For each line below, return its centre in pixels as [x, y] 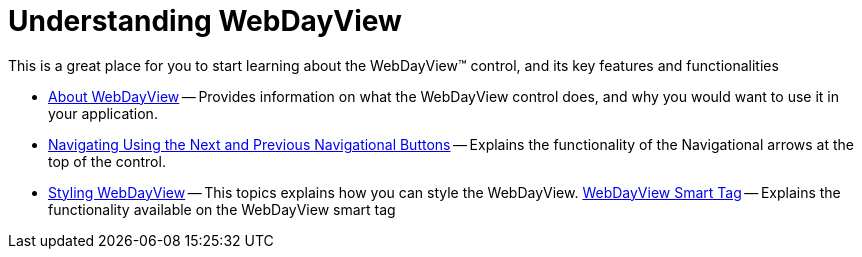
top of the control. [107, 161]
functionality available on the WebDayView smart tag [222, 209]
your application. [103, 113]
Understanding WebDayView [205, 21]
